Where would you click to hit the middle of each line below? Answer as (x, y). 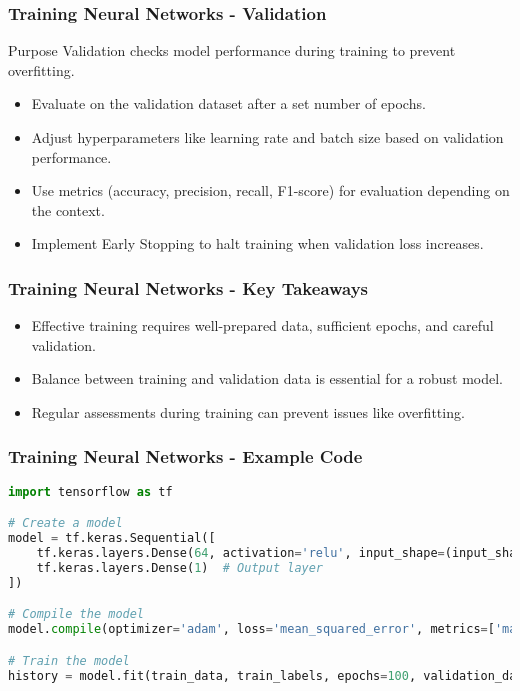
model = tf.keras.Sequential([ (112, 538)
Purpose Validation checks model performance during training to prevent (232, 50)
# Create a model (65, 523)
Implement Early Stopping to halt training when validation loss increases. (257, 243)
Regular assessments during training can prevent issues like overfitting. (248, 411)
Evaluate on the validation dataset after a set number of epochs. (228, 103)
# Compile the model (76, 614)
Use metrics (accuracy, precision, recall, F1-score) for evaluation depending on (270, 190)
